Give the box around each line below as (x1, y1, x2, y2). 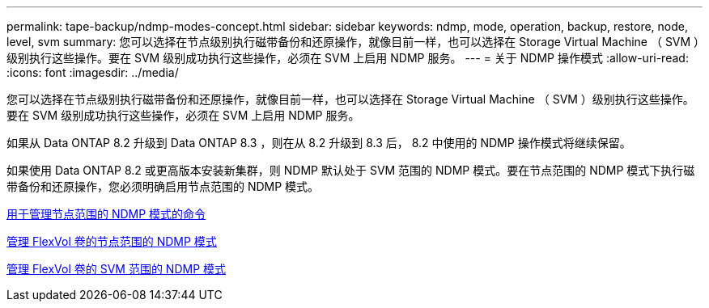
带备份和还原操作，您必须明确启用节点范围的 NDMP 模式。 (6, 179, 320, 193)
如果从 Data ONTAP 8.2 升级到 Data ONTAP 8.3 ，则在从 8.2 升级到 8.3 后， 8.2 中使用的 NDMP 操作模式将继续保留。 (6, 136, 631, 150)
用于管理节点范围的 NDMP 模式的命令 (6, 207, 206, 221)
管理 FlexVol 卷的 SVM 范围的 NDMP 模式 (6, 262, 227, 276)
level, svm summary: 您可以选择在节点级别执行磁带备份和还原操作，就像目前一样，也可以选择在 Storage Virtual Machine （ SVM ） (6, 35, 700, 49)
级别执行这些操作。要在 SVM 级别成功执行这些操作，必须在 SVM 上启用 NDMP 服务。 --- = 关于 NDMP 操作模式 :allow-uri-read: (6, 51, 689, 65)
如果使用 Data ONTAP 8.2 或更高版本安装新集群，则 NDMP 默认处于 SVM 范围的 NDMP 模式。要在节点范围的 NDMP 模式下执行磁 (6, 163, 695, 177)
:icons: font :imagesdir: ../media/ (6, 65, 179, 79)
